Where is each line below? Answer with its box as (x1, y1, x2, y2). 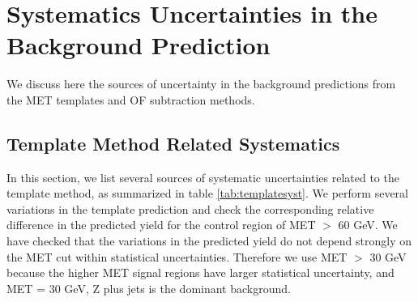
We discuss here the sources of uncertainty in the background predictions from (6, 75, 396, 92)
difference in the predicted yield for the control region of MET (6, 216, 316, 233)
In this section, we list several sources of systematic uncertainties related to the (6, 168, 399, 185)
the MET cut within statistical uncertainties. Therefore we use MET (6, 248, 348, 265)
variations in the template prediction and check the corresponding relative (6, 200, 374, 217)
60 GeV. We (338, 216, 398, 233)
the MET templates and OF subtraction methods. (6, 91, 255, 108)
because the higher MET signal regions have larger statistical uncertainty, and (6, 264, 395, 281)
